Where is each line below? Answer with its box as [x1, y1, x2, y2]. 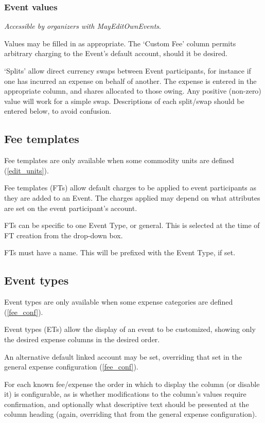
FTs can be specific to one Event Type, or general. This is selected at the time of [4, 220, 260, 231]
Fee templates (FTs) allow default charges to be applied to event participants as [4, 182, 257, 193]
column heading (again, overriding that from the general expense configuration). [4, 409, 257, 419]
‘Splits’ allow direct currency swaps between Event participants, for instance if [4, 65, 251, 76]
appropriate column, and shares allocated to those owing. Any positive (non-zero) [4, 85, 261, 96]
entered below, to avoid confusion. [4, 105, 112, 116]
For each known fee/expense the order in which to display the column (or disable [4, 378, 260, 389]
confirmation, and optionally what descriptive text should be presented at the [4, 398, 249, 409]
